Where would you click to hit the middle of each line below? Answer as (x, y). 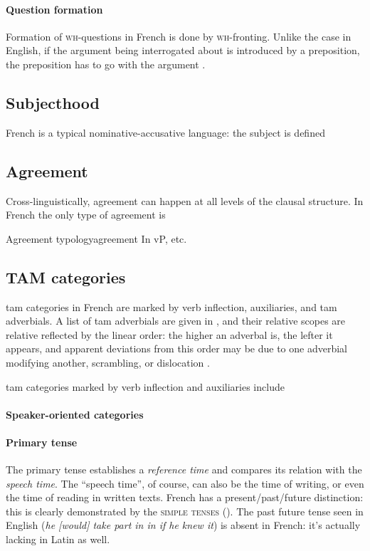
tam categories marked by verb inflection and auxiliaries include (145, 386)
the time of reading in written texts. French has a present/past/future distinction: (185, 497)
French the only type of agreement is (86, 215)
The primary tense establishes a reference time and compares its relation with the (184, 469)
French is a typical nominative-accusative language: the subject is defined (165, 132)
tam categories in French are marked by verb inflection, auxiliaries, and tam (171, 306)
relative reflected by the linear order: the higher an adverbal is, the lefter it (169, 334)
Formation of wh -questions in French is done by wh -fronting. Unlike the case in (179, 36)
